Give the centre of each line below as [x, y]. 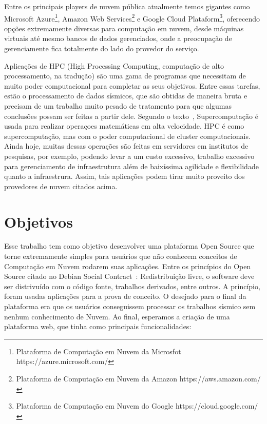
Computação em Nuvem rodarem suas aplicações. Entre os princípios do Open [128, 266]
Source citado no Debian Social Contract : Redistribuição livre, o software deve [129, 276]
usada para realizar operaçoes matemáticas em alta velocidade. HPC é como [124, 126]
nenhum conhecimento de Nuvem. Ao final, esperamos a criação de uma [117, 316]
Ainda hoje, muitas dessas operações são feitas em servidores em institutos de [126, 146]
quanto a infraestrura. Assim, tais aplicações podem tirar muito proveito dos [125, 176]
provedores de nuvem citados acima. [61, 186]
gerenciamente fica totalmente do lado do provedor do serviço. [102, 48]
